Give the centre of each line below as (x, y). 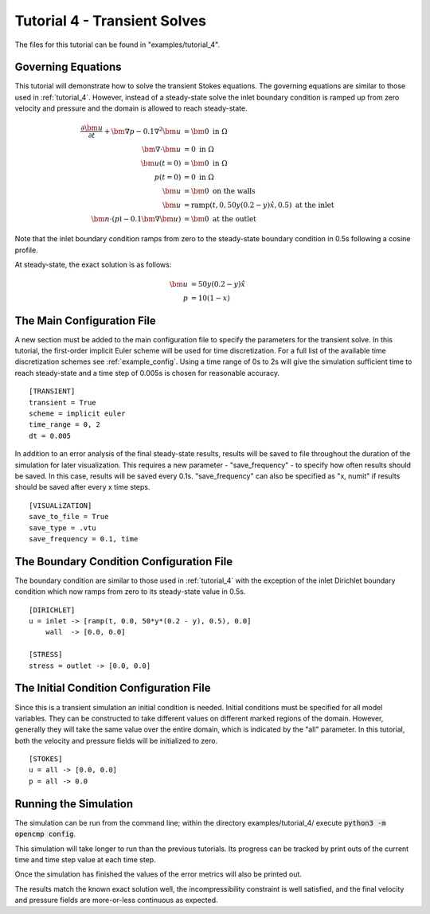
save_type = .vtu (63, 528)
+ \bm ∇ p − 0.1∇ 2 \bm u (143, 131)
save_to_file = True (69, 517)
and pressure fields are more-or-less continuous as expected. (116, 900)
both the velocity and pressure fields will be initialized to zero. (116, 740)
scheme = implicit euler (77, 414)
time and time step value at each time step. (85, 859)
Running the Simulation (74, 804)
